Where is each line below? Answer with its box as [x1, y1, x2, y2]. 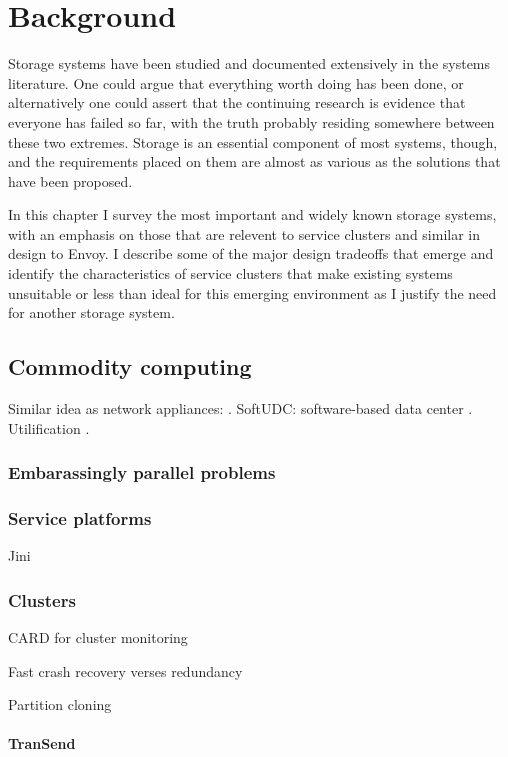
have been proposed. [8, 170, 133, 191]
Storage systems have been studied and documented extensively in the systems [8, 53, 491, 74]
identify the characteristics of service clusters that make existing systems [8, 263, 453, 284]
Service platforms [8, 506, 152, 530]
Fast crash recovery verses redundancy [8, 660, 243, 681]
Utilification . [8, 417, 90, 438]
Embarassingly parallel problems [8, 460, 276, 485]
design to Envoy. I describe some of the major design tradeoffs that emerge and [8, 243, 494, 264]
